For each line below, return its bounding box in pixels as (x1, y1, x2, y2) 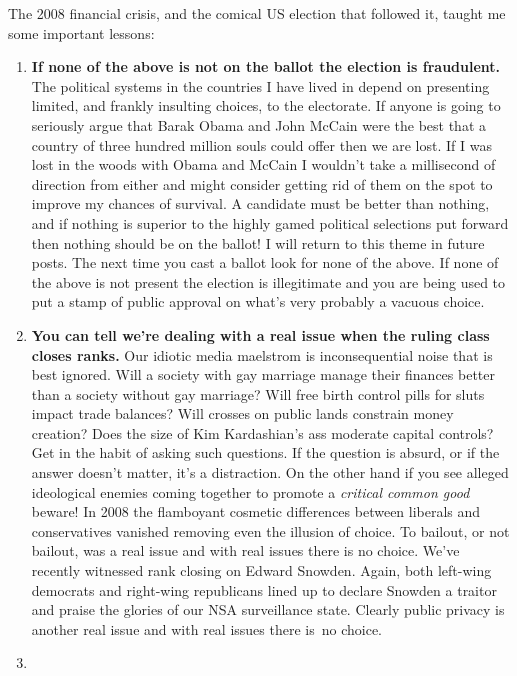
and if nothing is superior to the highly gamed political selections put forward (31, 212, 509, 233)
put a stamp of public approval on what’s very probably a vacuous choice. (31, 291, 485, 312)
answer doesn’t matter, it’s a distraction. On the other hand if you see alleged (31, 462, 509, 483)
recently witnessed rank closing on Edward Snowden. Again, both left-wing (31, 560, 492, 581)
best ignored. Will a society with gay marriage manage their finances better (31, 364, 495, 385)
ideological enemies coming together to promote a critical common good (31, 481, 470, 502)
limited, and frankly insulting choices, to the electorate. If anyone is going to (31, 95, 501, 116)
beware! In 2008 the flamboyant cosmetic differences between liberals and (31, 501, 481, 522)
